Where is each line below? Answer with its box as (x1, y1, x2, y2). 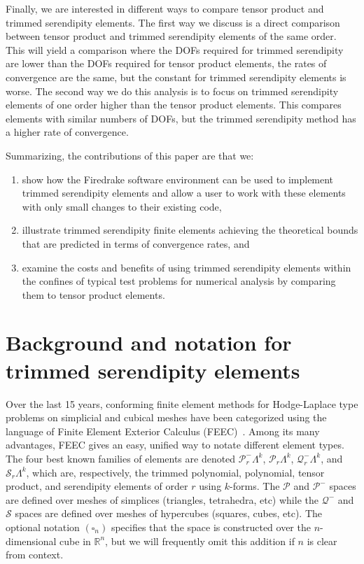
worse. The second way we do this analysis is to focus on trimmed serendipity (6, 83, 339, 98)
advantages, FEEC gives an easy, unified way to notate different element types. (6, 437, 344, 452)
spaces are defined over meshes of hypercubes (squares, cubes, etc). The (15, 506, 323, 521)
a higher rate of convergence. (6, 125, 129, 139)
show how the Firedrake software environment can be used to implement (22, 171, 334, 186)
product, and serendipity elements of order (6, 479, 188, 493)
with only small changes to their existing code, (22, 199, 222, 213)
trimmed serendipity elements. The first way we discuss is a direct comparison (6, 15, 340, 29)
